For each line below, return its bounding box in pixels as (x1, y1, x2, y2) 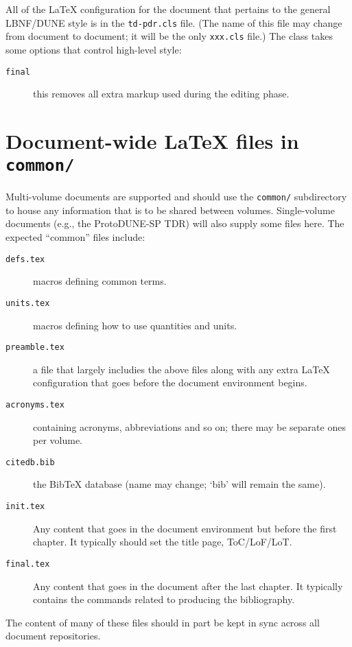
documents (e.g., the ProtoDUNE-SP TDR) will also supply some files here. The (5, 216, 344, 231)
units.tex (5, 298, 50, 308)
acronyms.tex (5, 399, 64, 410)
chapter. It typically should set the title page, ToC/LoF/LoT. (33, 534, 292, 549)
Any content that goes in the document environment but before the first (33, 521, 337, 535)
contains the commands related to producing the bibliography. (33, 592, 295, 607)
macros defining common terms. (33, 274, 167, 288)
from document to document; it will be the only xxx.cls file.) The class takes (5, 29, 333, 43)
